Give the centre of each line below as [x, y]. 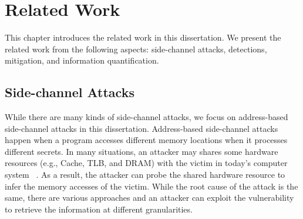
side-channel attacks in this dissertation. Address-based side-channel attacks [142, 128]
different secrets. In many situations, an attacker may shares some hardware [142, 151]
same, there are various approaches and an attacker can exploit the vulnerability [149, 198]
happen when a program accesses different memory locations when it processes [146, 140]
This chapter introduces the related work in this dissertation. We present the [143, 37]
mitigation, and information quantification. [82, 60]
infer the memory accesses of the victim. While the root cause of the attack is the [151, 186]
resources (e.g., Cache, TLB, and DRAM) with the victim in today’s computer [146, 163]
